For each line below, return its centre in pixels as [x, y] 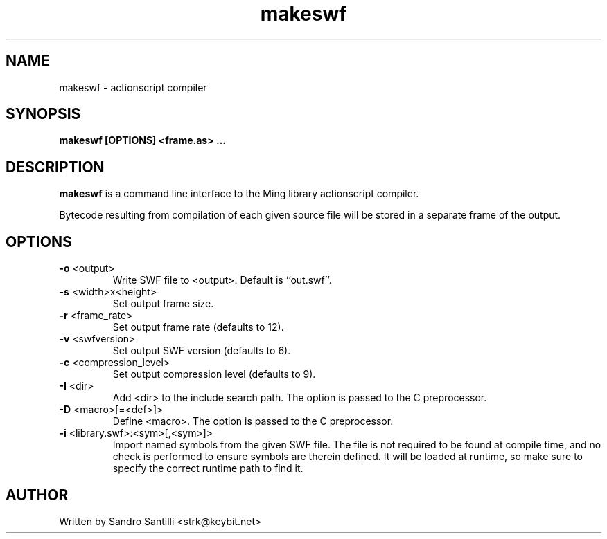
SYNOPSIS [43, 114]
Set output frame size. [163, 304]
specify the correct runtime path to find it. [208, 468]
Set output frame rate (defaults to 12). [198, 327]
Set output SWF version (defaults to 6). [202, 351]
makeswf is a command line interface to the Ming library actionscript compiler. [239, 194]
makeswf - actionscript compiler [133, 87]
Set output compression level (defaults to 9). [214, 374]
